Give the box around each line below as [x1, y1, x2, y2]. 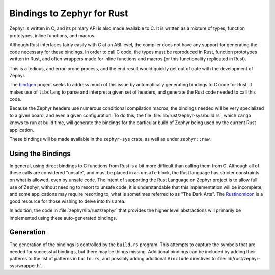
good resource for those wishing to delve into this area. [9, 198, 126, 204]
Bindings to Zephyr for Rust [9, 8, 128, 19]
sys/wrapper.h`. [9, 262, 43, 269]
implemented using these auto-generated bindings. [9, 215, 117, 221]
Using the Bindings [9, 149, 71, 158]
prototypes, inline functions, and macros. [9, 32, 96, 38]
